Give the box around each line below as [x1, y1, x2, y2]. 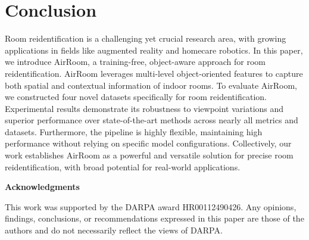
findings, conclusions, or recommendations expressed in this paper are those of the [5, 212, 304, 225]
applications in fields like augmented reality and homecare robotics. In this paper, [5, 43, 303, 56]
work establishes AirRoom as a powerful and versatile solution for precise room [5, 149, 294, 161]
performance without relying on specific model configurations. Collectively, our [5, 137, 292, 149]
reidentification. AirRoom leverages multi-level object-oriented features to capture [5, 67, 303, 79]
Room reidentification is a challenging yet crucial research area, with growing [5, 32, 286, 45]
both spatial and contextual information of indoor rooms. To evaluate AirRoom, [5, 79, 297, 91]
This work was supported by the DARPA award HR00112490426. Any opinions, [5, 200, 296, 213]
